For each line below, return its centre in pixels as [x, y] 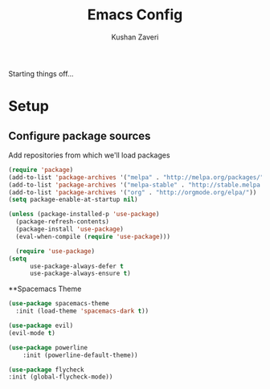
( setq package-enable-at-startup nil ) [73, 200]
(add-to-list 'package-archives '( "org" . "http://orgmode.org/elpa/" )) [133, 192]
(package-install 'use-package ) [70, 229]
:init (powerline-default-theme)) [80, 355]
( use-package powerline [48, 347]
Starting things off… [41, 73]
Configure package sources [80, 135]
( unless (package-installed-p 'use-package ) [84, 215]
